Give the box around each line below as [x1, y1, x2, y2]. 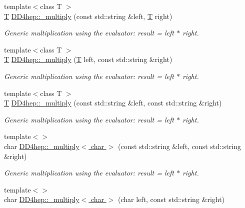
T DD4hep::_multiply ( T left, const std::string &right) [4, 54, 172, 64]
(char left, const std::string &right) [117, 194, 225, 204]
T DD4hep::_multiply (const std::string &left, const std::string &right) [4, 97, 222, 108]
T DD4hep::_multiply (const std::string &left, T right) [4, 10, 172, 21]
